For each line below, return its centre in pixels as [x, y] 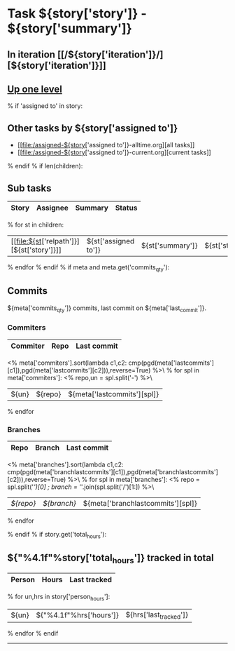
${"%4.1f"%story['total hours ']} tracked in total [111, 559]
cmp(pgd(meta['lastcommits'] [171, 363]
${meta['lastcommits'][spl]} [113, 394]
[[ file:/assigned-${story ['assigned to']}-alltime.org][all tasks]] [106, 145]
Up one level [35, 89]
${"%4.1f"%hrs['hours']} [77, 615]
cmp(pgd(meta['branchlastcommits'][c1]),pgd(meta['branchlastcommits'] [113, 472]
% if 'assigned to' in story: [45, 106]
